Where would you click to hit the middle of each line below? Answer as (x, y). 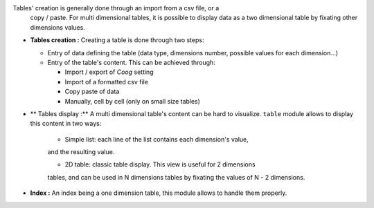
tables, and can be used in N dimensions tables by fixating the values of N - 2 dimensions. (176, 177)
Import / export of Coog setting (109, 72)
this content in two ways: (66, 124)
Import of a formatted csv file (107, 82)
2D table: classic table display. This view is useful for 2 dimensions (160, 164)
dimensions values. (58, 27)
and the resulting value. (81, 152)
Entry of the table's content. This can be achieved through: (132, 62)
